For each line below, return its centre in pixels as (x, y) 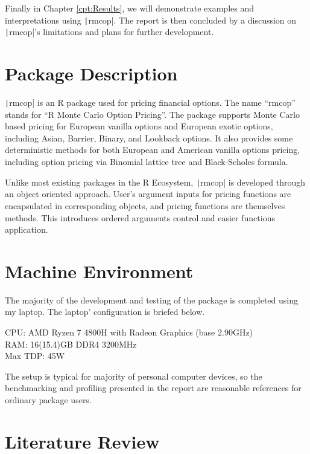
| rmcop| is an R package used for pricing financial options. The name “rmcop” (150, 102)
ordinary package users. (48, 399)
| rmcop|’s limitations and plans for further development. (109, 32)
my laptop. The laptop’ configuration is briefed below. (105, 312)
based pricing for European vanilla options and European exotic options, (139, 126)
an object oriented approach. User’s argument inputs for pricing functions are (148, 194)
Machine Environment (99, 271)
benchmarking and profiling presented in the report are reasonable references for (153, 388)
